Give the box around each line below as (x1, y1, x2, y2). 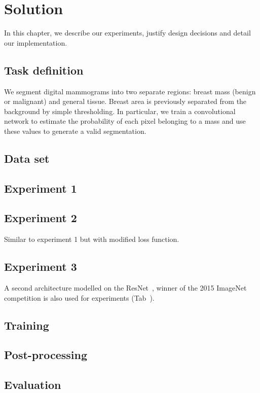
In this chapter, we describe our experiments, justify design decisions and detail (4, 27, 251, 38)
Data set (4, 150, 50, 166)
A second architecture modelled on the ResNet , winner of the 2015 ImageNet (4, 282, 247, 293)
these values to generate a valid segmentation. (4, 125, 146, 136)
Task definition (4, 62, 84, 78)
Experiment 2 (4, 210, 77, 226)
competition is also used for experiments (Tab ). (4, 292, 155, 303)
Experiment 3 (4, 259, 77, 274)
